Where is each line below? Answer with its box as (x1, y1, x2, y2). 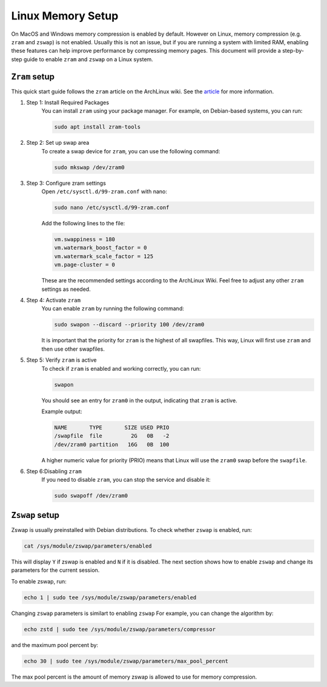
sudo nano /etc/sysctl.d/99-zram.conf (54, 204, 170, 211)
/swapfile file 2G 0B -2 (54, 433, 170, 439)
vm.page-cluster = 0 (54, 261, 115, 268)
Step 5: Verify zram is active (26, 356, 97, 363)
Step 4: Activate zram (26, 297, 81, 304)
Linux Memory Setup (11, 9, 119, 22)
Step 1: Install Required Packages (26, 99, 109, 106)
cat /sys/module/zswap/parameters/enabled (24, 542, 152, 549)
